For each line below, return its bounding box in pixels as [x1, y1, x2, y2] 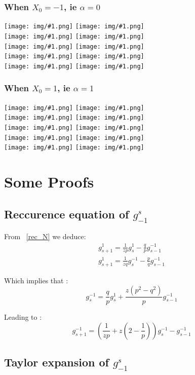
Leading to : [4, 312, 42, 322]
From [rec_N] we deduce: [4, 231, 86, 242]
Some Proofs [4, 171, 94, 192]
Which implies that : [4, 275, 68, 285]
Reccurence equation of [4, 206, 129, 221]
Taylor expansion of [4, 354, 109, 370]
